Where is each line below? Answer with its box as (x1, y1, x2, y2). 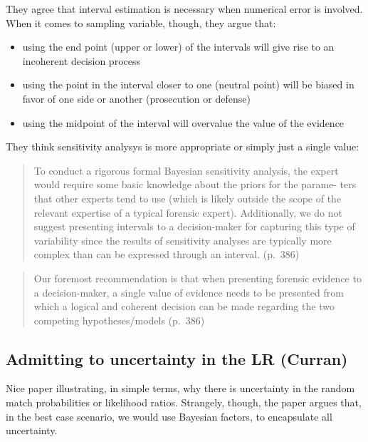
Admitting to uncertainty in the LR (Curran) (6, 347, 348, 369)
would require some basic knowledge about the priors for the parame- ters (33, 177, 357, 192)
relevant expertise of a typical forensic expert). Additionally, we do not (33, 205, 342, 220)
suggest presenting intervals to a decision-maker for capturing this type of (33, 219, 355, 234)
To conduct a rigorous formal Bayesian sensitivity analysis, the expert (33, 163, 339, 178)
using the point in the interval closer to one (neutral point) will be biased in (22, 77, 354, 92)
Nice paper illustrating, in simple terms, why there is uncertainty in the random (6, 381, 355, 396)
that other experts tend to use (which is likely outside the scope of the (33, 190, 342, 205)
